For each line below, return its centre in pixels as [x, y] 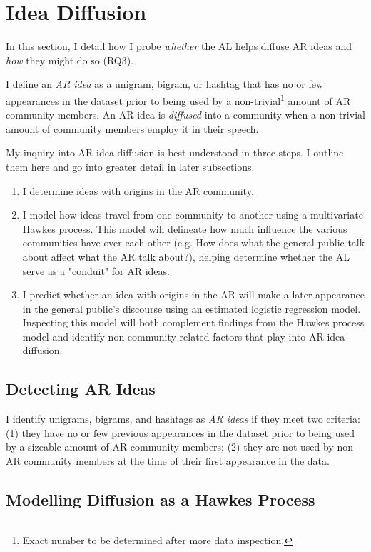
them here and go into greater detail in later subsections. [130, 166]
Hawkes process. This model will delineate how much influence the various [185, 228]
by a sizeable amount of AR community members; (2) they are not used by [170, 447]
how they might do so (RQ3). [70, 60]
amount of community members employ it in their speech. [132, 128]
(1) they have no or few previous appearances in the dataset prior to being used [180, 432]
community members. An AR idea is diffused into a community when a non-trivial [185, 115]
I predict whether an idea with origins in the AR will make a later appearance [193, 295]
